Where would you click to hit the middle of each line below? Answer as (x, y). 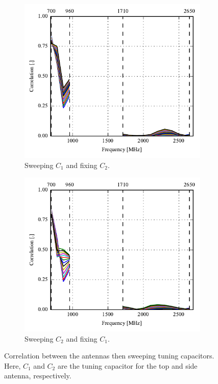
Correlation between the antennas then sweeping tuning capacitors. (109, 356)
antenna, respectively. (38, 376)
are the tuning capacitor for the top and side (127, 365)
